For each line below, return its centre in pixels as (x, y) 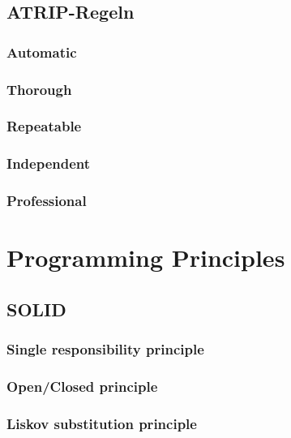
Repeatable (44, 126)
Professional (47, 201)
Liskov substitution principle (102, 423)
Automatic (42, 52)
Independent (49, 163)
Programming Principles (146, 258)
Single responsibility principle (105, 349)
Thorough (39, 89)
